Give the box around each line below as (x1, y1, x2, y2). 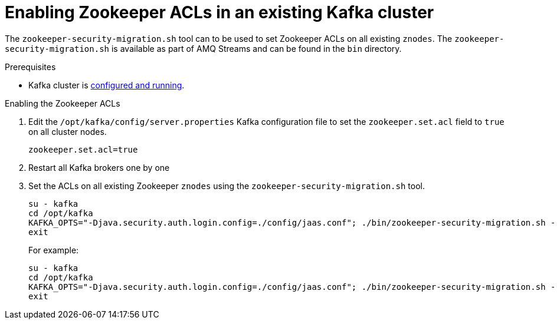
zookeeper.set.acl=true (28, 144, 138, 154)
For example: (28, 244, 79, 255)
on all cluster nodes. (28, 126, 107, 137)
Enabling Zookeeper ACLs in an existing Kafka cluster (5, 2, 434, 22)
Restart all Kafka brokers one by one (28, 162, 170, 173)
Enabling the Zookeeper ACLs (5, 98, 120, 108)
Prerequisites (5, 61, 56, 72)
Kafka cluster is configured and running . (28, 80, 185, 90)
